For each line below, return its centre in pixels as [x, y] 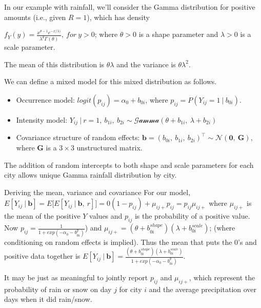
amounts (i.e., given [35, 17]
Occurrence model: [45, 99]
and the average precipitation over [203, 289]
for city [130, 289]
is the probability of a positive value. [192, 216]
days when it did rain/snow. [48, 299]
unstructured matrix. [109, 148]
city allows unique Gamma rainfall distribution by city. [91, 175]
